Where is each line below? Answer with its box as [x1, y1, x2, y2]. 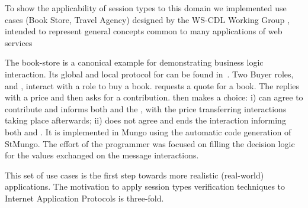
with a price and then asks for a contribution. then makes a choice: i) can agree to [5, 91, 303, 103]
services [5, 36, 33, 48]
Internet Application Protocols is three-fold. [5, 191, 164, 204]
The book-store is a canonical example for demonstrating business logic [5, 56, 264, 69]
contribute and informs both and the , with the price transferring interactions [5, 102, 287, 115]
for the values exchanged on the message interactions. [5, 149, 199, 161]
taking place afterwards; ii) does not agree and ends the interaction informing [5, 114, 286, 126]
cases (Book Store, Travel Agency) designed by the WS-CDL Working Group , [5, 13, 290, 25]
